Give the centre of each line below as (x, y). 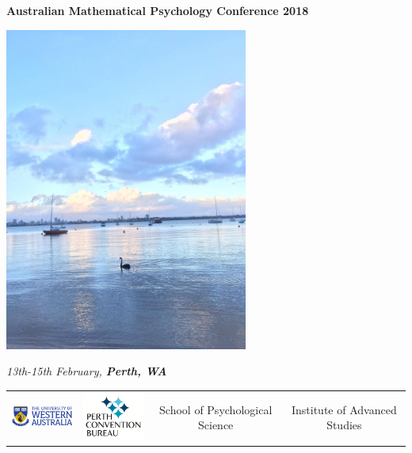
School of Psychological (216, 409)
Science (216, 425)
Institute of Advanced (344, 409)
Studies (344, 425)
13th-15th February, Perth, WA (87, 371)
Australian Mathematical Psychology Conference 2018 (158, 10)
